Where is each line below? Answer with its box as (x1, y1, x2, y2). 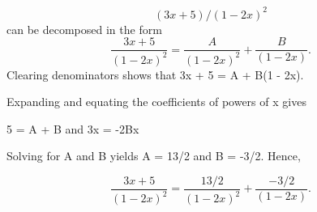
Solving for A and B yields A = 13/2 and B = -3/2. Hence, (6, 147, 301, 164)
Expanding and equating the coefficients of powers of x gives (6, 93, 306, 110)
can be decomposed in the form (6, 20, 162, 37)
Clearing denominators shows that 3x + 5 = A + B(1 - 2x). (6, 66, 304, 83)
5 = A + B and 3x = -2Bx (6, 120, 139, 137)
